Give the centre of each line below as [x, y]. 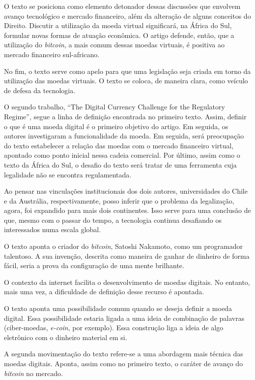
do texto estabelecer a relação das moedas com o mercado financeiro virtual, [119, 145]
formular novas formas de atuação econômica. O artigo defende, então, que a [119, 35]
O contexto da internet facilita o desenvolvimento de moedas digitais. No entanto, [127, 282]
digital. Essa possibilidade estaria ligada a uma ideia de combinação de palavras [124, 318]
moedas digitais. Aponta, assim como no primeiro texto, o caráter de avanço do [124, 363]
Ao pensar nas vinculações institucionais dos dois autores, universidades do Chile [126, 191]
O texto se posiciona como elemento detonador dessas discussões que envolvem [122, 6]
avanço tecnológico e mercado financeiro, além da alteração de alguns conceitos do [127, 16]
